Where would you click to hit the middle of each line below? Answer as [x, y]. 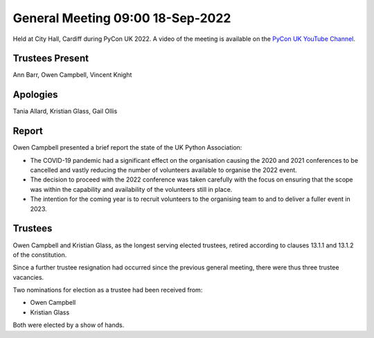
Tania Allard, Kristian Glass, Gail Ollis [65, 112]
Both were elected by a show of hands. [69, 325]
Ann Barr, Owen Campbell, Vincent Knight [72, 75]
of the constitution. [40, 255]
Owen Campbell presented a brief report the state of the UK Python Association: [127, 148]
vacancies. [28, 277]
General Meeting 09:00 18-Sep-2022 [122, 18]
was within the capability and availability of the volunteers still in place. [131, 189]
